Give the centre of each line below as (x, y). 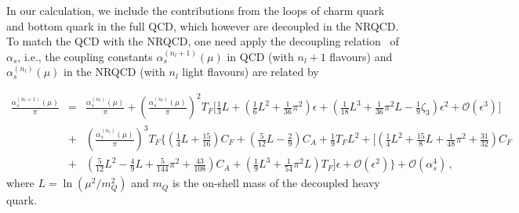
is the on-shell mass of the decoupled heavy (276, 183)
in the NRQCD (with (114, 72)
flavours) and (361, 56)
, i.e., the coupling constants (85, 56)
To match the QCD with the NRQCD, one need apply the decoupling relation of (203, 41)
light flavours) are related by (250, 72)
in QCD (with (260, 56)
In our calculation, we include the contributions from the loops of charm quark (196, 10)
